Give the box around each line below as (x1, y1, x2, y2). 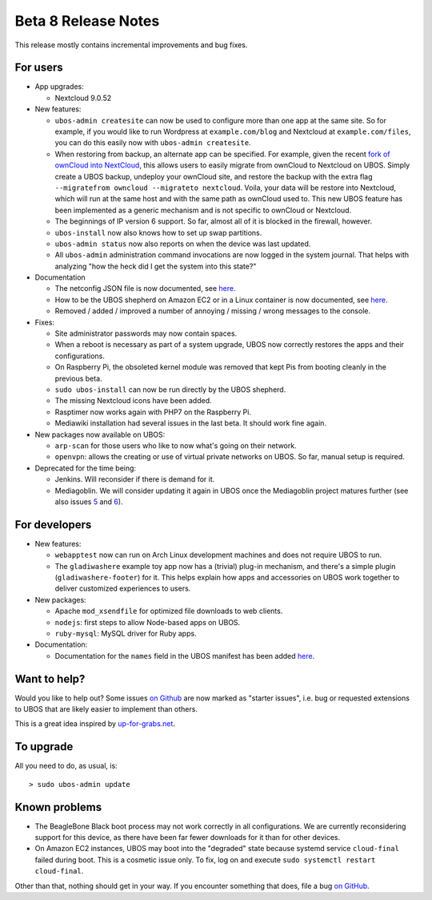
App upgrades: (34, 82, 84, 91)
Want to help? (14, 672, 86, 685)
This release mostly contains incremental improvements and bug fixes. (14, 40, 248, 50)
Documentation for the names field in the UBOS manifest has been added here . (54, 651, 315, 660)
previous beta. (54, 373, 103, 383)
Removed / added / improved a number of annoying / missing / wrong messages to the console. (54, 306, 371, 316)
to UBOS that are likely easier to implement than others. (14, 704, 198, 714)
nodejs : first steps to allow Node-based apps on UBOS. (54, 617, 241, 627)
